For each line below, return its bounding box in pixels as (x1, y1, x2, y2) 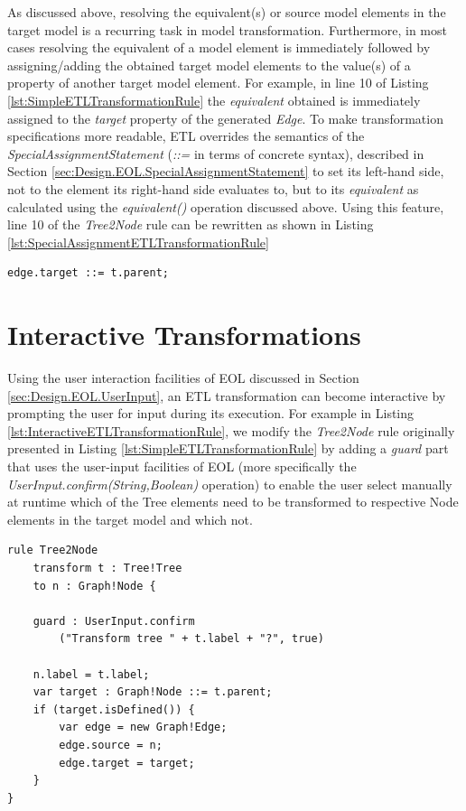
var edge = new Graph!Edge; (59, 721, 228, 734)
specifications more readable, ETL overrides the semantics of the (7, 126, 365, 145)
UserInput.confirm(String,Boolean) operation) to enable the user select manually (7, 474, 452, 493)
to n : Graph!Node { (33, 579, 156, 592)
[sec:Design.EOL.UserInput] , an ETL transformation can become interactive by (7, 386, 446, 405)
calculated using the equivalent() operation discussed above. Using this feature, (7, 197, 444, 216)
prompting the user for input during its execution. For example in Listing (7, 404, 415, 423)
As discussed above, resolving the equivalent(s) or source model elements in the (7, 3, 446, 21)
